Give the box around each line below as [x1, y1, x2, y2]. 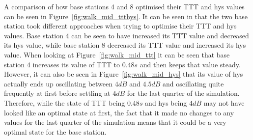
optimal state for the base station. [4, 126, 107, 137]
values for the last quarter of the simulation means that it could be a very [4, 117, 226, 127]
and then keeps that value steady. [140, 59, 241, 69]
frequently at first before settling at [4, 88, 111, 98]
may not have [203, 97, 245, 108]
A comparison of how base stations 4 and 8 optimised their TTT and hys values [4, 1, 245, 11]
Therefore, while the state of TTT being [4, 97, 125, 108]
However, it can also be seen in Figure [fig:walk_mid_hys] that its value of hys [4, 69, 243, 79]
